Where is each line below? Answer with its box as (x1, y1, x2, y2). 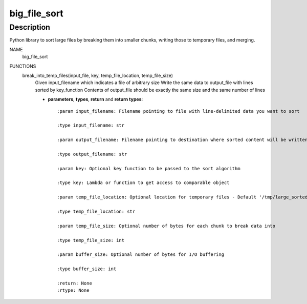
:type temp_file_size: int (57, 237, 125, 243)
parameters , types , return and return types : (48, 96, 143, 103)
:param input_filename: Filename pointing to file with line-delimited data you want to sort (57, 108, 300, 114)
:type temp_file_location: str (57, 208, 136, 214)
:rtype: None (57, 288, 90, 293)
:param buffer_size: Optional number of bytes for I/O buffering (57, 252, 225, 257)
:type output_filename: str (57, 151, 127, 157)
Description (9, 23, 51, 32)
